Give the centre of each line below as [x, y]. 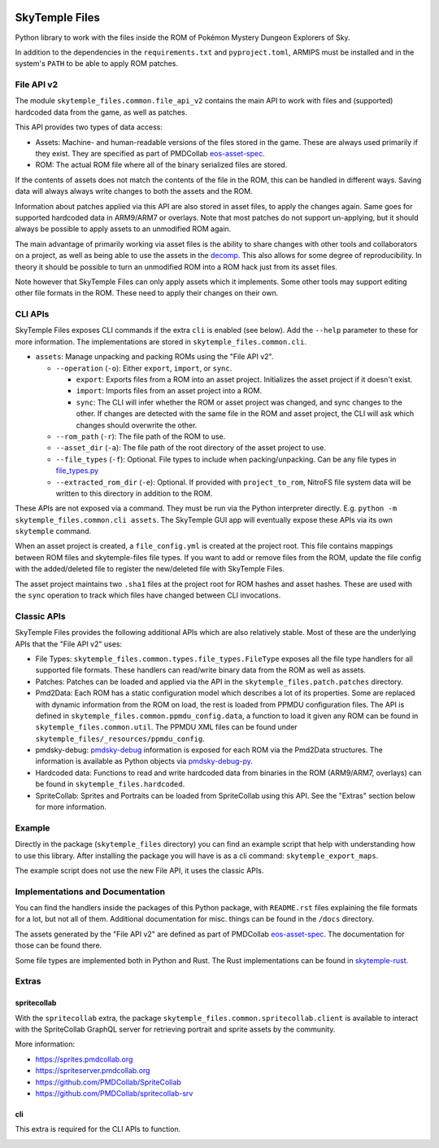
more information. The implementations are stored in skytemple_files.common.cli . [161, 341]
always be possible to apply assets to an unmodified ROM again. [123, 229]
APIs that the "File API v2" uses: [68, 644]
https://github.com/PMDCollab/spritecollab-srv [114, 1093]
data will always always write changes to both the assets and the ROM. [134, 191]
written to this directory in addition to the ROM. [134, 493]
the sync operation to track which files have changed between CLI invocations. [148, 595]
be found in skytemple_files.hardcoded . [110, 784]
